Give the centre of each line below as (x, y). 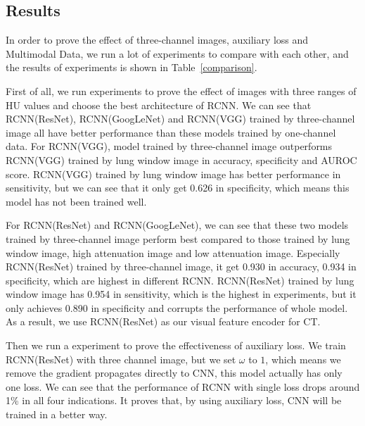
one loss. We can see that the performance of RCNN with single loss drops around (183, 386)
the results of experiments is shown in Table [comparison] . (132, 67)
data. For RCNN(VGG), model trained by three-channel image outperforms (169, 146)
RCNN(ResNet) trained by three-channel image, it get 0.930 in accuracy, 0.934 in (181, 267)
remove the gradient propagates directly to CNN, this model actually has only (174, 373)
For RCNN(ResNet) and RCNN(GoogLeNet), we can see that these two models (177, 225)
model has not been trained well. (76, 201)
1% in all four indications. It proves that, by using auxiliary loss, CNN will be (174, 400)
